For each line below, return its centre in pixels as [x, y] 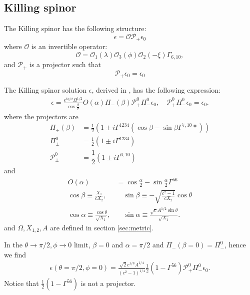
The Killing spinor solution [45, 90]
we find [15, 254]
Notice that [21, 283]
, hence [235, 245]
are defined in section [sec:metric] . [102, 227]
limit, [82, 245]
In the [13, 245]
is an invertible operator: [69, 46]
